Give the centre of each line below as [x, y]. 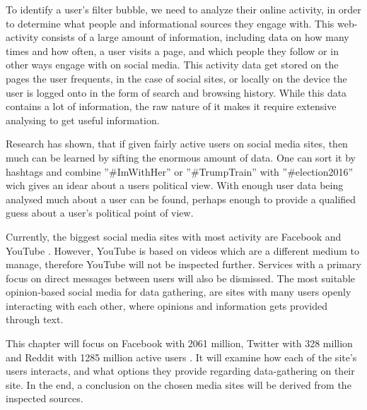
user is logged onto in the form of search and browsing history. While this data [176, 92]
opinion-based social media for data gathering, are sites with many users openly [179, 292]
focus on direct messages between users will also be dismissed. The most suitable [181, 278]
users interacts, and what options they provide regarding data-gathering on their [180, 371]
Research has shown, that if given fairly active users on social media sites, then [177, 144]
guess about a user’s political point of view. [100, 213]
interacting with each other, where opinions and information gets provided [167, 305]
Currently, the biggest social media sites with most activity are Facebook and [174, 236]
